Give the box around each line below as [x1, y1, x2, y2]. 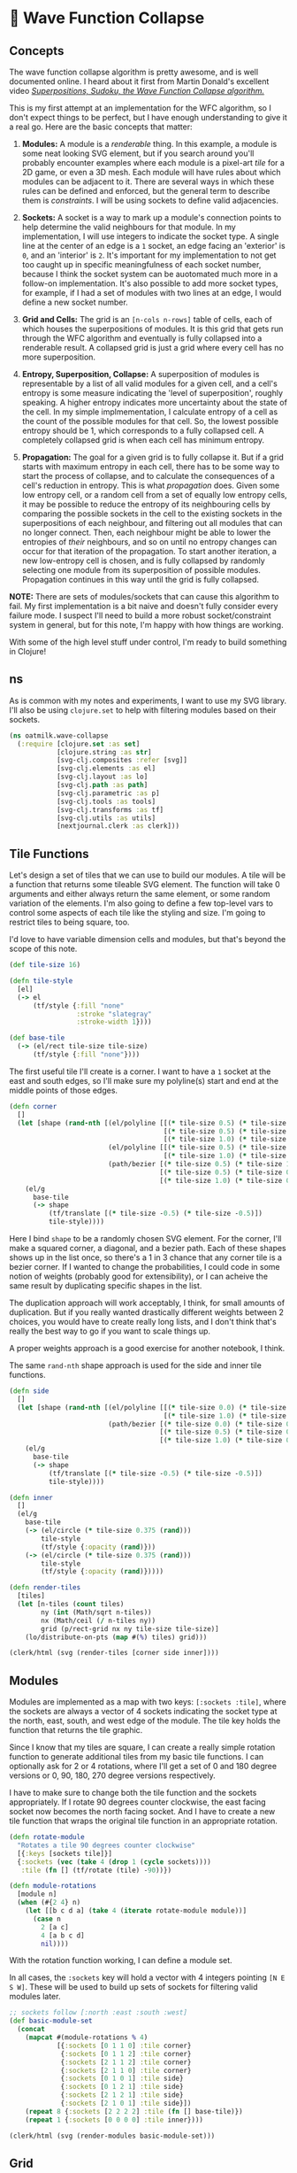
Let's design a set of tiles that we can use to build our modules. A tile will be [9, 870, 286, 880]
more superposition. [21, 352, 95, 362]
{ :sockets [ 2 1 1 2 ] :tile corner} [60, 2058, 192, 2067]
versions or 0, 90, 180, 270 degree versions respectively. [9, 1770, 217, 1781]
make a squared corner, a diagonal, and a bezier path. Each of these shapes [9, 1243, 287, 1253]
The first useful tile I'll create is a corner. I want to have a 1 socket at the [9, 1066, 271, 1077]
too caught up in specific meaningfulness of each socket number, [21, 259, 262, 269]
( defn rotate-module [9, 1833, 86, 1842]
